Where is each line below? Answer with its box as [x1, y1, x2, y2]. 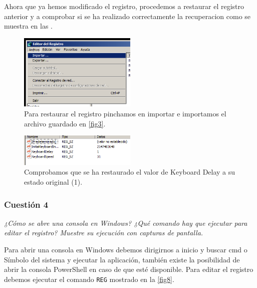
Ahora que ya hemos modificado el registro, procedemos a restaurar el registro [4, 1, 244, 11]
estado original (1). [24, 177, 83, 187]
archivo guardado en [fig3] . [24, 118, 106, 128]
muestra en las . [4, 21, 53, 31]
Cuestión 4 [4, 198, 49, 210]
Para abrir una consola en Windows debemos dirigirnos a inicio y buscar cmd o [4, 244, 247, 255]
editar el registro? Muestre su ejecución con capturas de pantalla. [4, 227, 203, 238]
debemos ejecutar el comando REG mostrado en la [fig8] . [4, 273, 174, 284]
